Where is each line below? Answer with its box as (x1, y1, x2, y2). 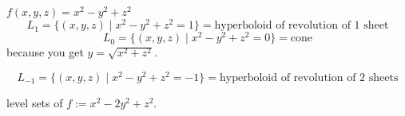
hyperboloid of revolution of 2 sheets (220, 72, 399, 83)
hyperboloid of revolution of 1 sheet (214, 20, 389, 32)
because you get (6, 44, 84, 60)
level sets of (6, 94, 63, 110)
